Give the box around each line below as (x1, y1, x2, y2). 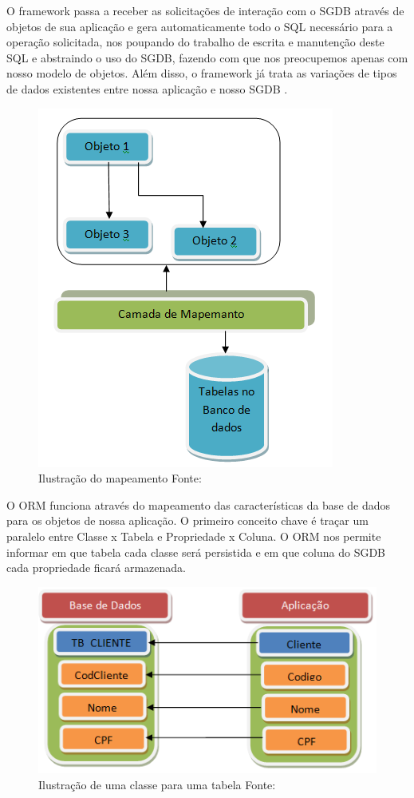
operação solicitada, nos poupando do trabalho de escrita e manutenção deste (6, 34, 384, 50)
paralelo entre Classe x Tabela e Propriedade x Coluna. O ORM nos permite (6, 527, 381, 544)
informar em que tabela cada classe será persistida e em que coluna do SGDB (6, 543, 386, 560)
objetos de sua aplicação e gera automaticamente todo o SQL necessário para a (6, 18, 393, 34)
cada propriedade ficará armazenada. (6, 559, 186, 576)
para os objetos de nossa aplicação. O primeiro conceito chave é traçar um (6, 512, 369, 529)
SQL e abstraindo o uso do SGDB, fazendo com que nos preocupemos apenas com (6, 49, 408, 66)
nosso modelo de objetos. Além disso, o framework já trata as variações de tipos (6, 65, 397, 81)
